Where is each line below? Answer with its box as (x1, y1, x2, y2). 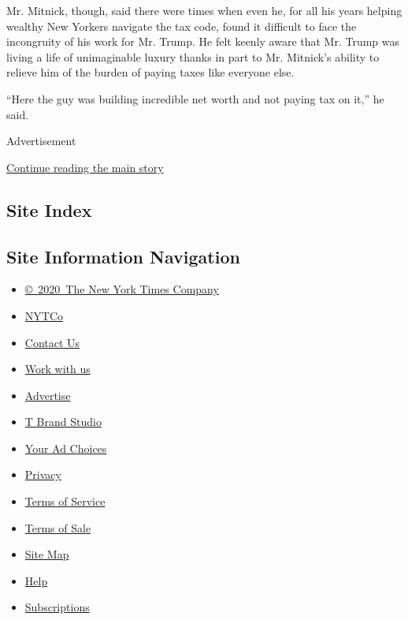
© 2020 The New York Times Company (24, 281, 219, 297)
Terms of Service (24, 493, 106, 510)
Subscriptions (24, 599, 90, 615)
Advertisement (6, 133, 76, 149)
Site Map (24, 546, 69, 562)
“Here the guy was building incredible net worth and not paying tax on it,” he (6, 90, 384, 106)
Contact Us (24, 334, 80, 350)
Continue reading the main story (6, 159, 164, 175)
